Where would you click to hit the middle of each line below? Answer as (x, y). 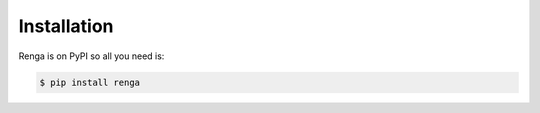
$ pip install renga (89, 82)
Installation (66, 26)
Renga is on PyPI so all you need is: (91, 56)
